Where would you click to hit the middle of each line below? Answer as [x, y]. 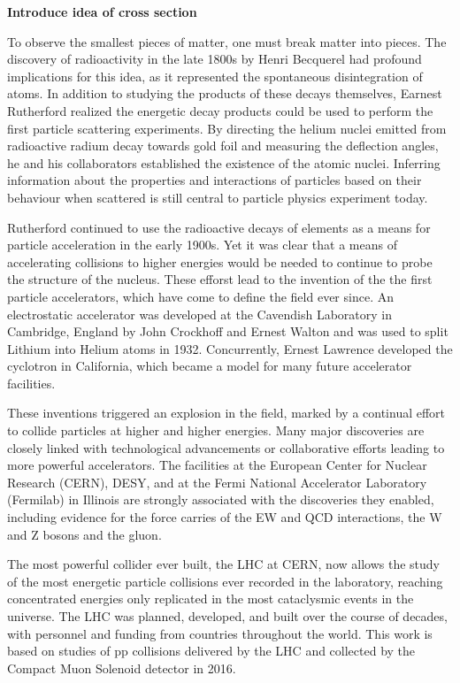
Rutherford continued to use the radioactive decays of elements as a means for [219, 227]
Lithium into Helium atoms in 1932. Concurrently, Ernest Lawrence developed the [230, 348]
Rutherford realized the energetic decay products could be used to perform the [220, 110]
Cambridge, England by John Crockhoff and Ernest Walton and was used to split [228, 331]
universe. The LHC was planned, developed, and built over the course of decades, [227, 616]
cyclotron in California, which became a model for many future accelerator [210, 366]
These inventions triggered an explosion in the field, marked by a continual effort [226, 413]
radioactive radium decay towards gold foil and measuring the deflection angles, [223, 146]
